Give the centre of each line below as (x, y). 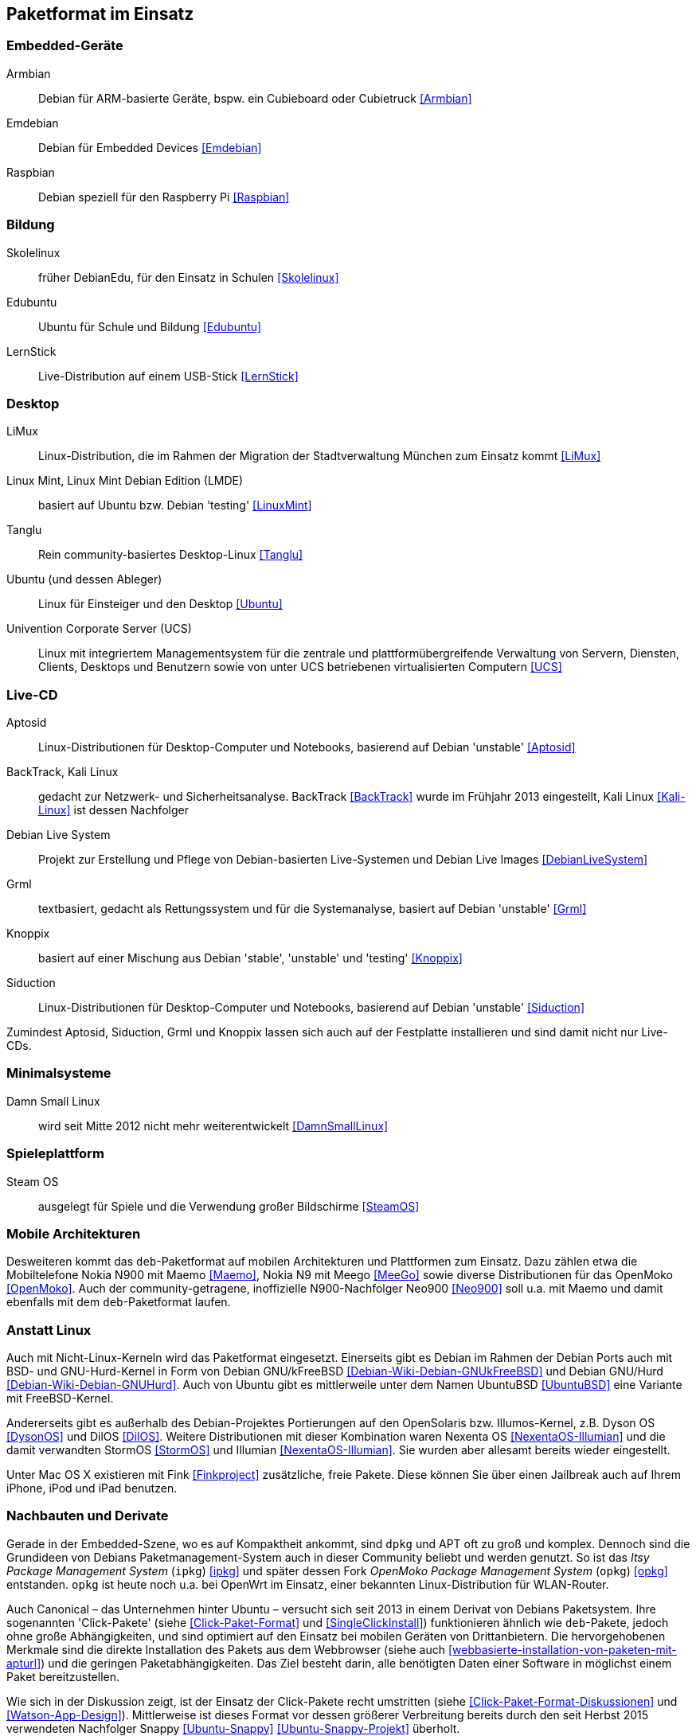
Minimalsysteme (59, 1073)
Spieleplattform (55, 1154)
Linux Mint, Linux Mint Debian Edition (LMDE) (125, 481)
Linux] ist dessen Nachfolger (113, 810)
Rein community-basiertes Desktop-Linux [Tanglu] (171, 555)
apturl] (24, 1663)
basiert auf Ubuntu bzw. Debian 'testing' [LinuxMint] (175, 505)
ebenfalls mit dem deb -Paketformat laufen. (119, 1302)
